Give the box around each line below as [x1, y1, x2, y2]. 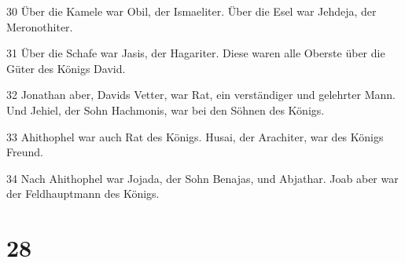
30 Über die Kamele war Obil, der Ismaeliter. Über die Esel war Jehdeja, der [6, 3, 377, 19]
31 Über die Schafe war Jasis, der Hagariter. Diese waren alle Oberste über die [6, 45, 385, 61]
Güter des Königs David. [6, 60, 126, 76]
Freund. [6, 144, 43, 160]
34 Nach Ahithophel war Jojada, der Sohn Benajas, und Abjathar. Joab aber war [6, 170, 399, 186]
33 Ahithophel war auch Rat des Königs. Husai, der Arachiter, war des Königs [6, 128, 384, 144]
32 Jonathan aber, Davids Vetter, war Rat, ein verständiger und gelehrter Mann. [6, 86, 396, 103]
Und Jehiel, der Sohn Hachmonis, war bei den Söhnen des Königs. [6, 101, 325, 118]
